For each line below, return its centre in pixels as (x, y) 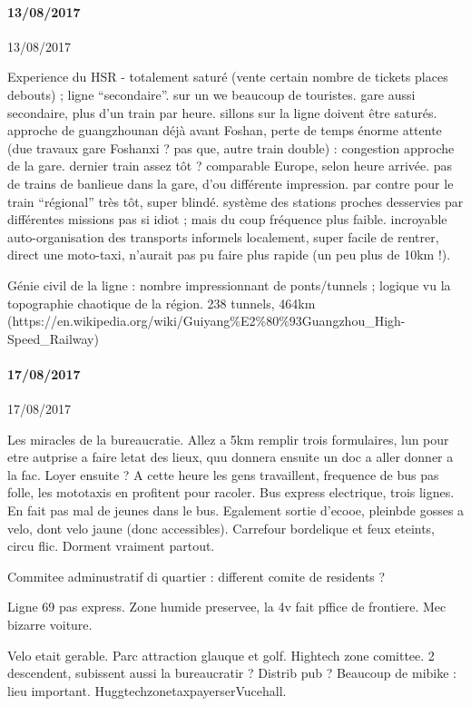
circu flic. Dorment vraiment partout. (111, 546)
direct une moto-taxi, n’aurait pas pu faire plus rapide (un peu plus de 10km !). (229, 255)
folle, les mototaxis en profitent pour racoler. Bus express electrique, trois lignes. (231, 492)
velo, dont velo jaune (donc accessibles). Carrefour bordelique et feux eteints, (221, 528)
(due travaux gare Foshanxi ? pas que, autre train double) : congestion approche (231, 147)
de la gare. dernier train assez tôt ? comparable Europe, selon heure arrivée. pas (230, 166)
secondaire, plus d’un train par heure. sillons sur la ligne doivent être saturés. (222, 112)
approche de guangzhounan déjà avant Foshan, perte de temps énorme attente (225, 130)
